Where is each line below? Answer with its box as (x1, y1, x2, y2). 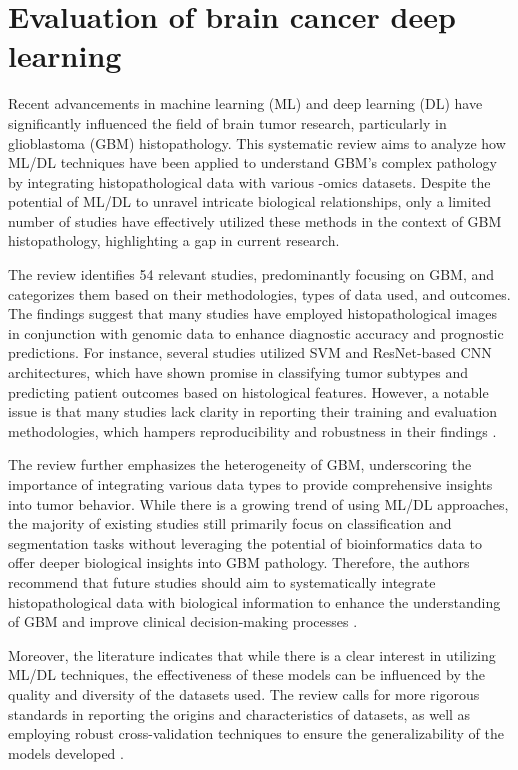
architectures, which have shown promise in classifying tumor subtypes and (8, 362, 468, 383)
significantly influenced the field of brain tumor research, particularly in (8, 112, 447, 133)
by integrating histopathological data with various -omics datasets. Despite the (8, 171, 491, 192)
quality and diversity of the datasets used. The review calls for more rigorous (8, 683, 480, 704)
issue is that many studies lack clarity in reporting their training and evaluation (8, 401, 498, 422)
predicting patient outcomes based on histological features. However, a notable (8, 381, 489, 402)
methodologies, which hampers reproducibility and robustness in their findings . (8, 420, 497, 441)
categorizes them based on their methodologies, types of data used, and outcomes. (8, 283, 511, 304)
